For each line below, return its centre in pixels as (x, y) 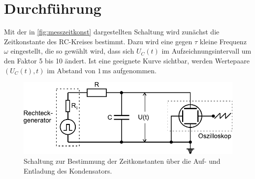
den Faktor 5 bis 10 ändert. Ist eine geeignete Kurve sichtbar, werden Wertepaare (127, 60)
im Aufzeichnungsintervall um (207, 51)
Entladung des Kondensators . (68, 170)
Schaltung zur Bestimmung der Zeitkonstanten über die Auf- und (122, 161)
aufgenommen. (135, 70)
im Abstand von (71, 70)
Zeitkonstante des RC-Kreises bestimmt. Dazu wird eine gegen (98, 41)
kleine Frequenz (223, 41)
